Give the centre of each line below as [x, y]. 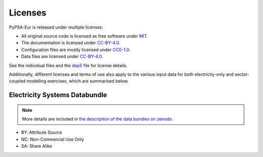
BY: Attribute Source [42, 132]
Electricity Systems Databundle [58, 95]
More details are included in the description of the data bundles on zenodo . [98, 119]
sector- [242, 74]
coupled [17, 81]
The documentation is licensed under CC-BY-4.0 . [71, 43]
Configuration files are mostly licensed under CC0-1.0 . [76, 50]
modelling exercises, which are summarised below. [78, 81]
